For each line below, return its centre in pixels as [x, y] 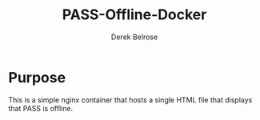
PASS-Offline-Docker [134, 15]
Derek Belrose [134, 37]
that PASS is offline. [41, 108]
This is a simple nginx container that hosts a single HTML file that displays [130, 100]
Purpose [37, 77]
